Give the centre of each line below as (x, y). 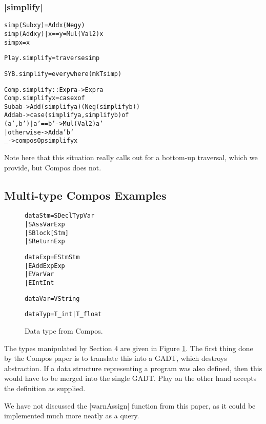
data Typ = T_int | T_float (63, 314)
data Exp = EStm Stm (52, 257)
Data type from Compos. (64, 331)
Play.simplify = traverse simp (52, 58)
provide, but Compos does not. (53, 167)
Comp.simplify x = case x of (45, 98)
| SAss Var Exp (45, 225)
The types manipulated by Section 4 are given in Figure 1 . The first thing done (129, 348)
